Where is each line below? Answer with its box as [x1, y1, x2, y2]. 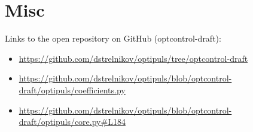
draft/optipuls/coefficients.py [19, 83, 126, 96]
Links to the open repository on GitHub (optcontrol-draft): [5, 32, 221, 45]
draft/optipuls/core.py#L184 [19, 115, 126, 128]
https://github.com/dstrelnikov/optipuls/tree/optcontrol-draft [19, 52, 248, 64]
